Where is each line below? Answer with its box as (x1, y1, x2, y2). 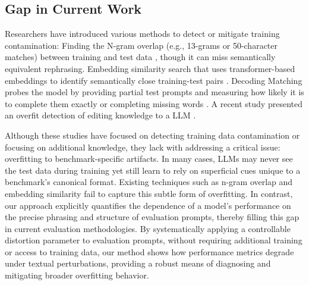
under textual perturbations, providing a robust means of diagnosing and (5, 257, 271, 270)
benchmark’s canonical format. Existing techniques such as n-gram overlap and (5, 176, 293, 188)
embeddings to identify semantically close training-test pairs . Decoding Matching (5, 74, 302, 86)
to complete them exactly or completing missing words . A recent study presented (5, 97, 302, 109)
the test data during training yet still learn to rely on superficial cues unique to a (5, 164, 301, 176)
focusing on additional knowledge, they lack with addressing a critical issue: (5, 140, 280, 153)
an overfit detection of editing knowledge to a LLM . (5, 109, 196, 121)
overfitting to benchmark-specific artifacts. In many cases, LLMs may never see (5, 152, 293, 165)
